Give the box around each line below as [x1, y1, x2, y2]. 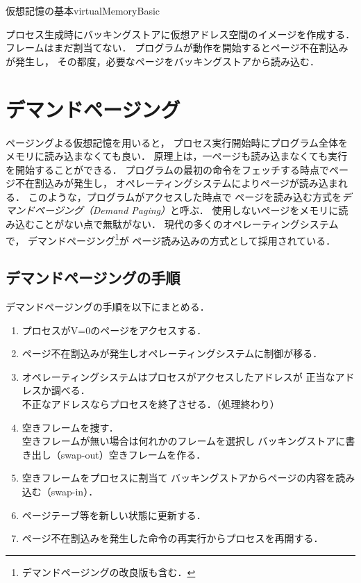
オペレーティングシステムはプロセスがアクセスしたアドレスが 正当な [22, 369, 335, 384]
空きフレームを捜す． [22, 420, 119, 434]
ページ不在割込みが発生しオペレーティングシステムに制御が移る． [22, 346, 323, 361]
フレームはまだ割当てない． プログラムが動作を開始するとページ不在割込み [6, 40, 349, 55]
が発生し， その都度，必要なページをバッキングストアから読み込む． [6, 54, 319, 68]
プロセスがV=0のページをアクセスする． [22, 322, 207, 337]
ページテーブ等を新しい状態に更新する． [22, 507, 206, 522]
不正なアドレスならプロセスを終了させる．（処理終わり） [22, 397, 280, 411]
